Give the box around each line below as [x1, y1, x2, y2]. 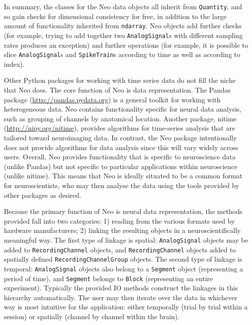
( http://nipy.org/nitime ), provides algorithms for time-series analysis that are [4, 123, 235, 133]
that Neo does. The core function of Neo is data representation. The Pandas [4, 85, 231, 95]
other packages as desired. [4, 190, 81, 200]
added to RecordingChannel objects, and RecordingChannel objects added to [4, 244, 236, 254]
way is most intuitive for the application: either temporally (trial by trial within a [4, 302, 248, 312]
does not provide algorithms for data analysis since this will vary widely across [4, 142, 238, 152]
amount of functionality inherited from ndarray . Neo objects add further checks [4, 20, 242, 31]
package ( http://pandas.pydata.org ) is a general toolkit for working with [4, 94, 221, 104]
